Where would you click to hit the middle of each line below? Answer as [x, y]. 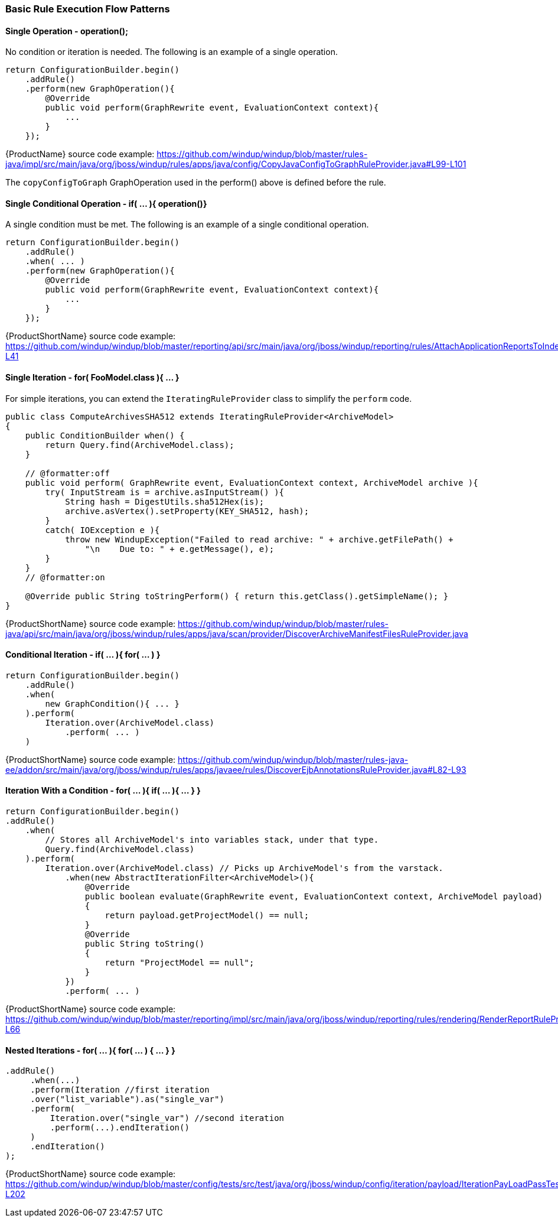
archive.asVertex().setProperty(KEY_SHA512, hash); [187, 511]
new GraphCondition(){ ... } [112, 703]
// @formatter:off [68, 473]
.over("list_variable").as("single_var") [127, 1099]
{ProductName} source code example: [80, 154]
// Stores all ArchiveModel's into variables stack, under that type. [212, 840]
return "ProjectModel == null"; [180, 963]
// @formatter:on [65, 577]
